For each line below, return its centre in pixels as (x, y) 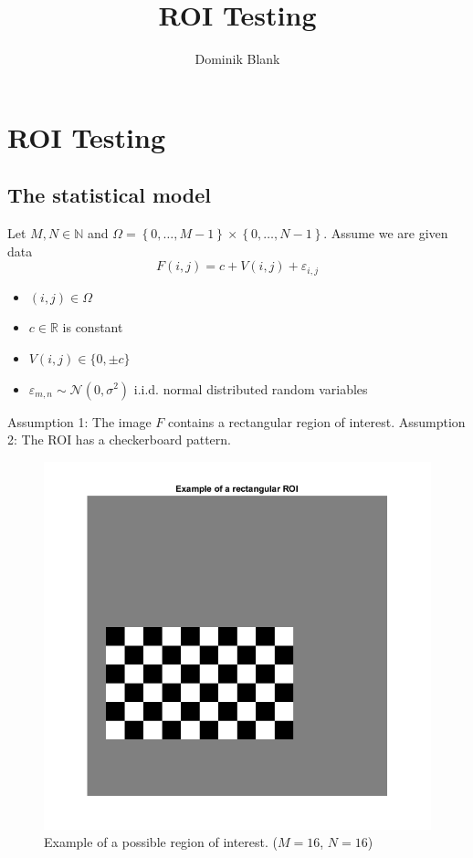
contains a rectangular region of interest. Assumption (316, 421)
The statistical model (109, 195)
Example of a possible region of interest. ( (161, 842)
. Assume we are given (386, 233)
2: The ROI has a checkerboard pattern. (119, 439)
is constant (93, 327)
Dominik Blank (237, 59)
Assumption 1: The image (79, 421)
